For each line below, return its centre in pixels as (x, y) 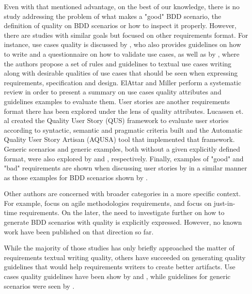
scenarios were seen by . (39, 286)
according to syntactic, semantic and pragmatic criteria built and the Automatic (123, 130)
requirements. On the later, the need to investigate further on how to (122, 212)
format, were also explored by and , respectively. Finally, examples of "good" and (124, 158)
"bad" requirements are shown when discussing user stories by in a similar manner (126, 168)
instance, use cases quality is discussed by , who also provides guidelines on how (123, 44)
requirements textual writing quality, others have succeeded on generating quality (125, 257)
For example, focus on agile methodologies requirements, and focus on (108, 203)
